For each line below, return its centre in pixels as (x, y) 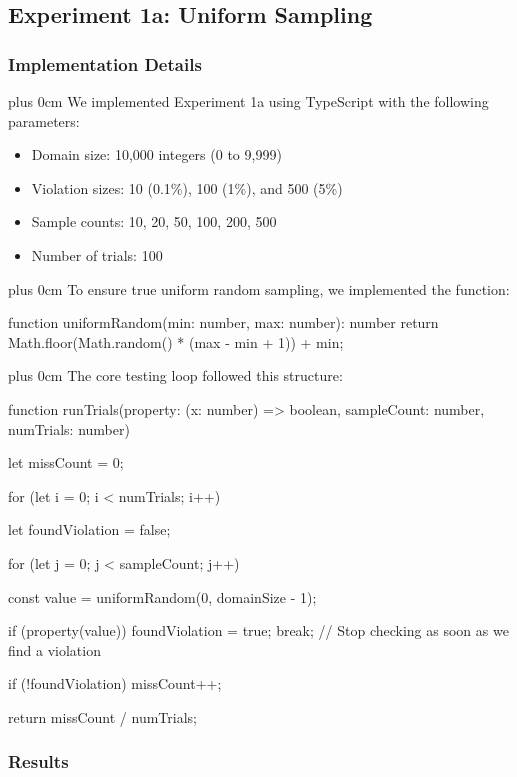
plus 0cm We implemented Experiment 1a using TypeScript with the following (248, 101)
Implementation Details (105, 63)
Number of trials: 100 (97, 254)
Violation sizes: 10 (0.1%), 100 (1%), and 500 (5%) (187, 187)
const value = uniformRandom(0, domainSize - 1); (162, 596)
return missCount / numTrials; (102, 716)
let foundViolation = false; (89, 529)
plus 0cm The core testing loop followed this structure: (175, 375)
